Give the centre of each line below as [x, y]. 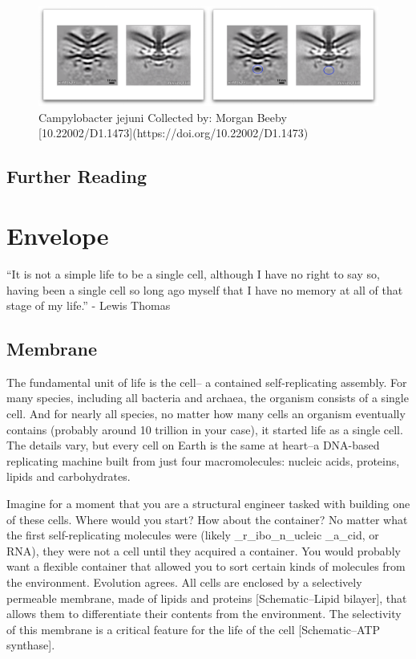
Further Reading [77, 176]
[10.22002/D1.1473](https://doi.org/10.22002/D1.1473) [174, 133]
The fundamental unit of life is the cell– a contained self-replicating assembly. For [207, 382]
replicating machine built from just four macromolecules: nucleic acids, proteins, [203, 460]
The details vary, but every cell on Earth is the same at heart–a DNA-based [193, 445]
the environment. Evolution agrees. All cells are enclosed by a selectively [184, 582]
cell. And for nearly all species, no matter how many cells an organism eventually [206, 414]
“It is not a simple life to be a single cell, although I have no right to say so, [193, 273]
